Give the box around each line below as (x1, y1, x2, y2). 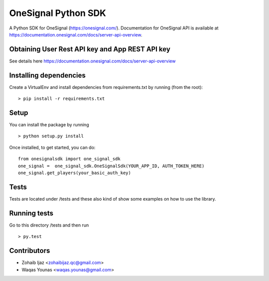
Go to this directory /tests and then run (9, 222, 89, 228)
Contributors (9, 247, 50, 255)
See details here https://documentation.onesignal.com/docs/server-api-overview (9, 58, 176, 64)
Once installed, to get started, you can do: (9, 144, 96, 150)
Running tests (9, 209, 54, 217)
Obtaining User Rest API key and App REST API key (9, 45, 170, 53)
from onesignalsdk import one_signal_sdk (18, 156, 121, 162)
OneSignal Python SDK (9, 7, 107, 18)
